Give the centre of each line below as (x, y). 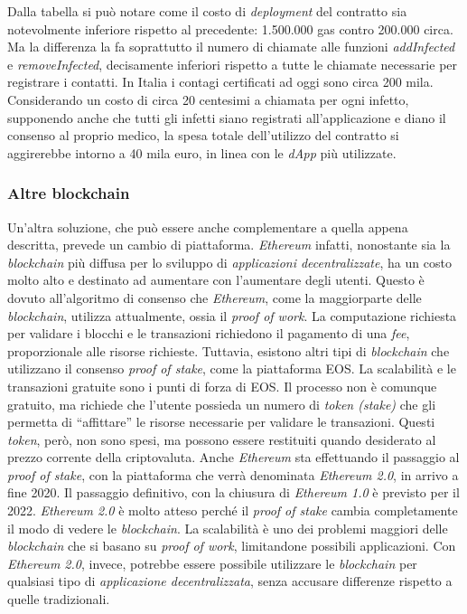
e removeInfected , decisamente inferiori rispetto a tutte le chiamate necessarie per (233, 64)
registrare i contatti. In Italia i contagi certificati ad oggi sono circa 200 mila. (220, 82)
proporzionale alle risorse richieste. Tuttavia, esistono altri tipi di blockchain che (229, 350)
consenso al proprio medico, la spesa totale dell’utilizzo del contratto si (203, 135)
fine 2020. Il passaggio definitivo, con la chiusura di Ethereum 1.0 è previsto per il (233, 492)
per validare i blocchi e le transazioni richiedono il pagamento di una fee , (209, 333)
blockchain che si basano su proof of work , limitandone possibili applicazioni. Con (232, 546)
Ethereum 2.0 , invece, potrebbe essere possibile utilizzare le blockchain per (212, 563)
